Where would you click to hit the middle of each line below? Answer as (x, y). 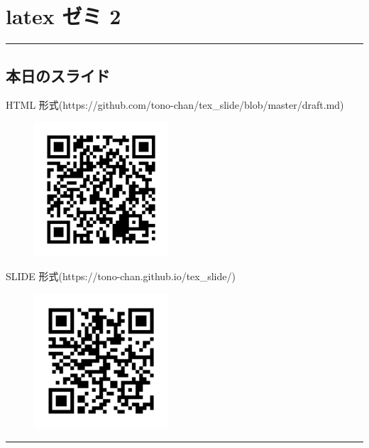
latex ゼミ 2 (64, 16)
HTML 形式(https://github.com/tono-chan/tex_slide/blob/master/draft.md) (175, 105)
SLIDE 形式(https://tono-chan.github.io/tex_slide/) (121, 276)
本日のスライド (58, 75)
